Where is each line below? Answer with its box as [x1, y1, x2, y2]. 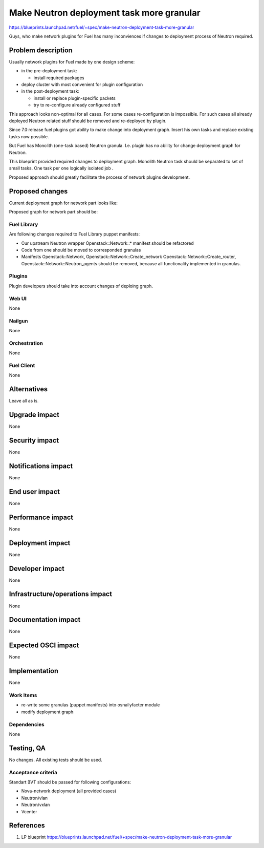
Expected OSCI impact [9, 641, 79, 650]
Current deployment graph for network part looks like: [9, 200, 118, 206]
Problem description [9, 46, 73, 54]
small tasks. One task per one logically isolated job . [9, 165, 113, 171]
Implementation [9, 667, 59, 675]
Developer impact [9, 564, 65, 572]
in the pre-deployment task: [21, 68, 78, 74]
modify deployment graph [21, 709, 74, 715]
